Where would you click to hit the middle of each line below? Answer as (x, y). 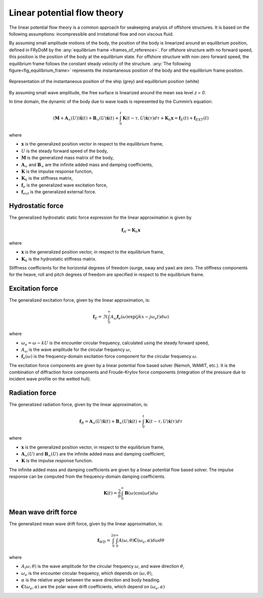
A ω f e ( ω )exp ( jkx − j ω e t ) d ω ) (140, 317)
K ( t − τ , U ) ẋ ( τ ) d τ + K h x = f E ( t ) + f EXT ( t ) (166, 119)
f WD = (104, 541)
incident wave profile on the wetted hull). (50, 379)
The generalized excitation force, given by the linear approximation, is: (80, 300)
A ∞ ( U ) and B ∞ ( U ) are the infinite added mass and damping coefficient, (93, 454)
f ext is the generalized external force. (59, 192)
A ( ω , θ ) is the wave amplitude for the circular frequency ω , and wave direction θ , (103, 567)
